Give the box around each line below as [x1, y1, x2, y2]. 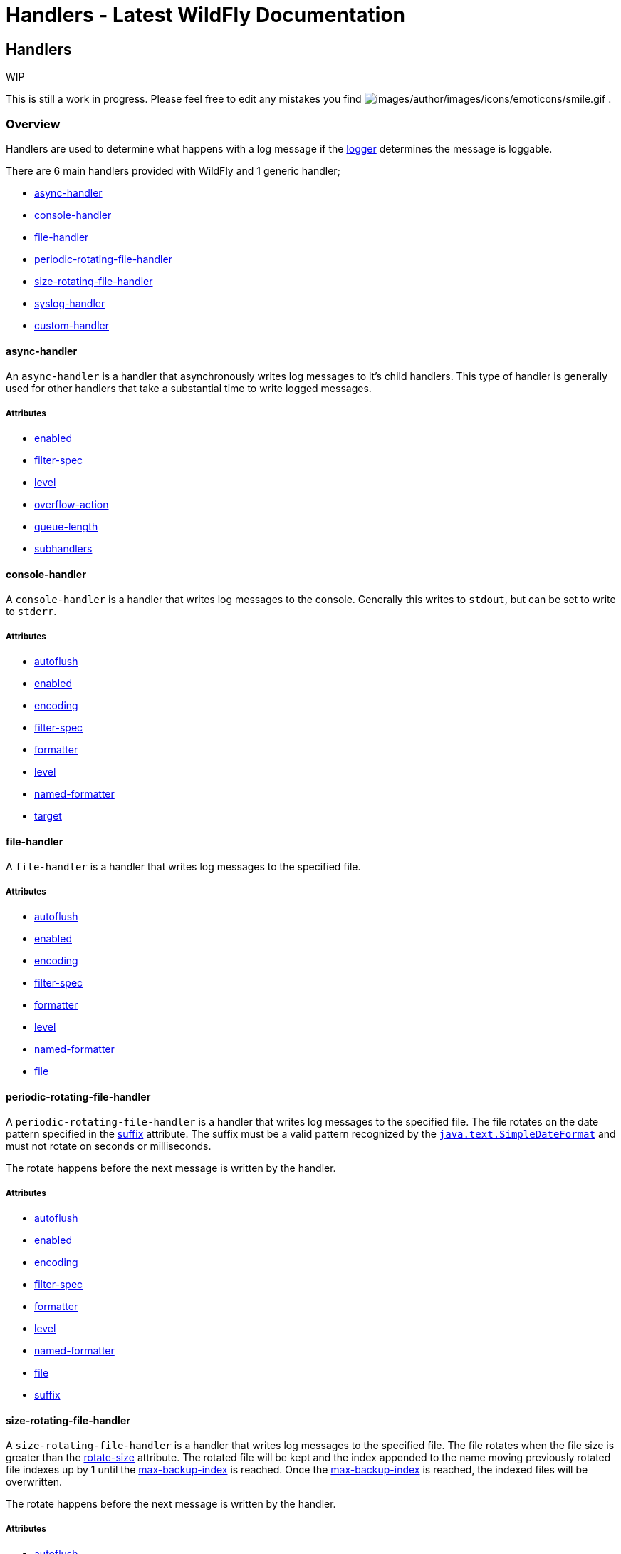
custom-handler [34, 319, 110, 331]
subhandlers [34, 542, 93, 555]
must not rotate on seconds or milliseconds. [6, 1140, 212, 1153]
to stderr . [6, 605, 57, 618]
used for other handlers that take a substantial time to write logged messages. [6, 382, 372, 395]
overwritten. [6, 1476, 63, 1488]
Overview [6, 116, 61, 131]
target [34, 809, 62, 822]
